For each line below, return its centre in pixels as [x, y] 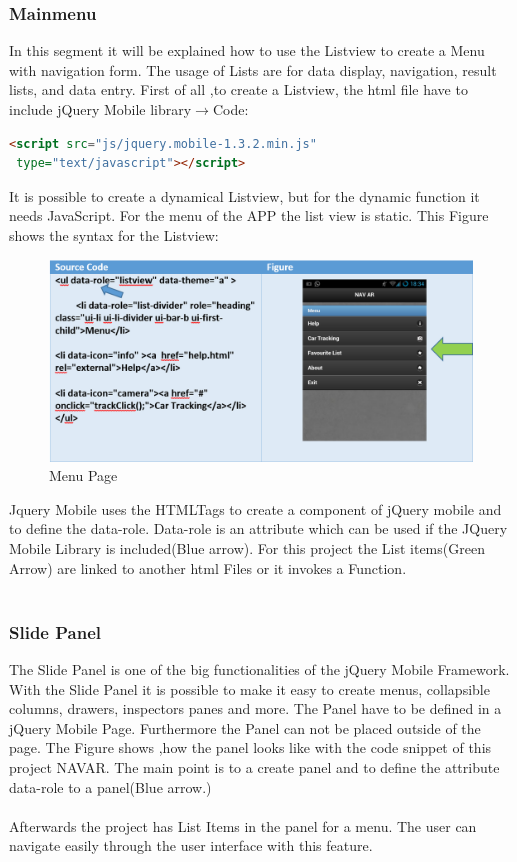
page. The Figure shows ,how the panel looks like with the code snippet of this [250, 747]
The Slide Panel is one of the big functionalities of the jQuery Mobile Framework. [259, 669]
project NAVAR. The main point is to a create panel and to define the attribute [254, 766]
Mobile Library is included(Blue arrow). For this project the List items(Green [247, 548]
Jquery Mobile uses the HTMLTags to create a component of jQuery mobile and [255, 508]
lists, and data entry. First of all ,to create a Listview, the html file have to [238, 89]
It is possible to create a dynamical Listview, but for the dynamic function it [244, 195]
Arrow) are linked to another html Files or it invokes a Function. [208, 567]
